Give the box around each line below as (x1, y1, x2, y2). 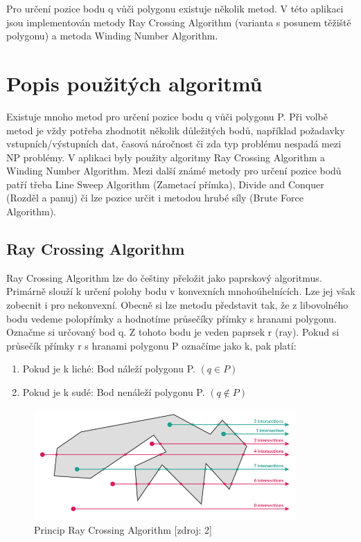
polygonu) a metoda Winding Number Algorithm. (6, 28, 218, 43)
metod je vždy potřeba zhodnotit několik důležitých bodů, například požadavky (6, 123, 345, 137)
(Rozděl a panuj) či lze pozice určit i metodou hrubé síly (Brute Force (6, 190, 303, 205)
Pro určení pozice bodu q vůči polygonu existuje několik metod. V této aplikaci (6, 1, 344, 15)
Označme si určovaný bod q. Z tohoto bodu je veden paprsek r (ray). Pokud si (6, 325, 340, 339)
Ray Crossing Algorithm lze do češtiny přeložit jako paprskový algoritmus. (6, 270, 322, 284)
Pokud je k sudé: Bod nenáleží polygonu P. (22, 385, 205, 399)
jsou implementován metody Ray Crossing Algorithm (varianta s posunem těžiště (6, 15, 351, 29)
